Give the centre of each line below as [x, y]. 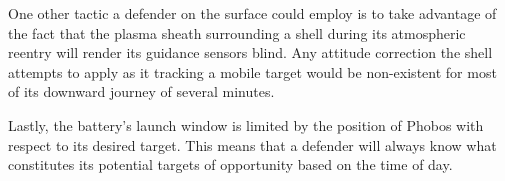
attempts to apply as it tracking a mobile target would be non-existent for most [252, 71]
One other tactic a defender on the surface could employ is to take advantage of [252, 13]
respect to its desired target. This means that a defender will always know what [252, 144]
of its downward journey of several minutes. [141, 91]
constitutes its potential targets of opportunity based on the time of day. [230, 164]
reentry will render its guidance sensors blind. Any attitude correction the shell [250, 52]
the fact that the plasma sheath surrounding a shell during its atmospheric [237, 32]
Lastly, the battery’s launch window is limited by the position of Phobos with [246, 124]
